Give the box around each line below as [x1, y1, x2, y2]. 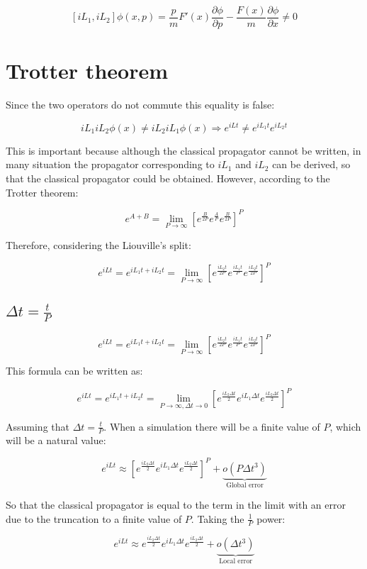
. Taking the [191, 511, 244, 526]
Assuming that [6, 419, 69, 433]
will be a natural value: [6, 433, 106, 448]
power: [256, 511, 286, 526]
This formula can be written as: [6, 363, 143, 378]
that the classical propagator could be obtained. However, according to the [6, 171, 330, 186]
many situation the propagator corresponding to [6, 157, 215, 172]
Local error [219, 558, 253, 565]
